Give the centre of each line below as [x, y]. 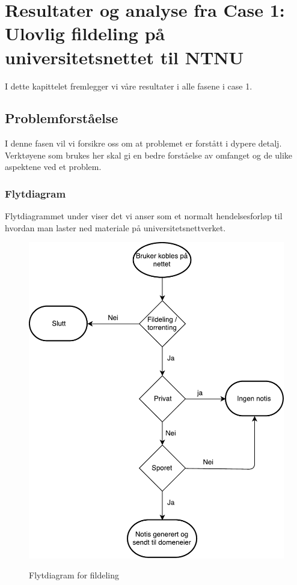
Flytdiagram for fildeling [74, 575]
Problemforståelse [62, 118]
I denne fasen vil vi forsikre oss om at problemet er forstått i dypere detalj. [143, 143]
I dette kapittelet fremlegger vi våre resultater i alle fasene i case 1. [129, 86]
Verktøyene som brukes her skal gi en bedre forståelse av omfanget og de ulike [149, 155]
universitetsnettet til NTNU [124, 57]
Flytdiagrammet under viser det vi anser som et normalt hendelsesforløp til [144, 216]
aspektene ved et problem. [53, 167]
